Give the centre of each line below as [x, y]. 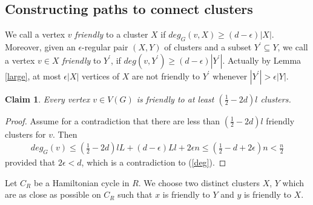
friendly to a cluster [111, 34]
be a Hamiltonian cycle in [81, 182]
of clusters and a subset [208, 47]
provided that [30, 162]
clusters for [25, 134]
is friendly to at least [175, 99]
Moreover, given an [40, 47]
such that [135, 194]
